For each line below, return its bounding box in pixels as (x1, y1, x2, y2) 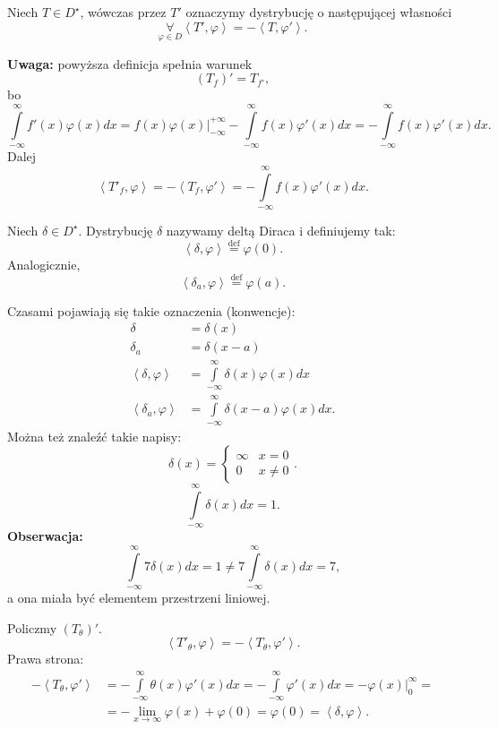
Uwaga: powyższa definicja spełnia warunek (7, 54, 253, 73)
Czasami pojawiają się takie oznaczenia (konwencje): (7, 301, 296, 320)
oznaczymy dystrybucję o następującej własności (185, 3, 452, 21)
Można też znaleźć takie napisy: (7, 426, 182, 445)
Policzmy (7, 618, 57, 637)
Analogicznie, (7, 254, 81, 273)
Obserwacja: (7, 527, 83, 545)
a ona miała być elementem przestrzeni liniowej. (7, 588, 270, 607)
